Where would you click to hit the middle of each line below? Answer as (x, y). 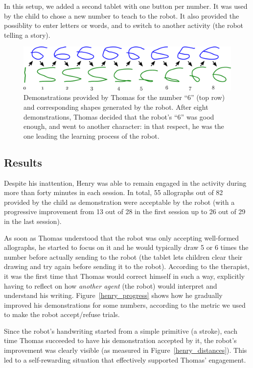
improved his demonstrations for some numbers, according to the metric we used (125, 305)
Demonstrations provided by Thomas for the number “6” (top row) (124, 97)
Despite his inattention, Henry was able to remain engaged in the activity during (125, 183)
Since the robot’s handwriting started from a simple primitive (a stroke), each (121, 331)
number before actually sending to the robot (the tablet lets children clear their (123, 257)
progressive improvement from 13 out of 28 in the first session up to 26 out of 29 (125, 211)
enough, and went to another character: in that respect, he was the (124, 126)
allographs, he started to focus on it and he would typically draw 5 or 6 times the (126, 247)
